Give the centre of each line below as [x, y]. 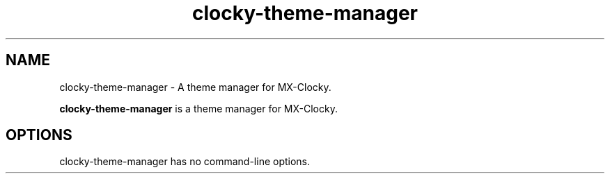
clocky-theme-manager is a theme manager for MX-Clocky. [198, 108]
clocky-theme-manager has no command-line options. [185, 162]
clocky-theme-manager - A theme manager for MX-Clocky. [195, 87]
